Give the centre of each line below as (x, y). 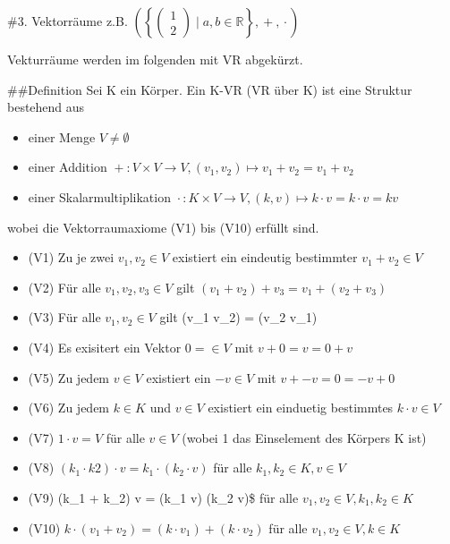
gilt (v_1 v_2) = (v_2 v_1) (238, 317)
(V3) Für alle (64, 317)
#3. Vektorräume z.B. (68, 21)
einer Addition (68, 167)
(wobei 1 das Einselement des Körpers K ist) (304, 437)
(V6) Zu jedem (69, 408)
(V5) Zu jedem (69, 377)
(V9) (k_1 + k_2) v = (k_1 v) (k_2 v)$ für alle (163, 497)
